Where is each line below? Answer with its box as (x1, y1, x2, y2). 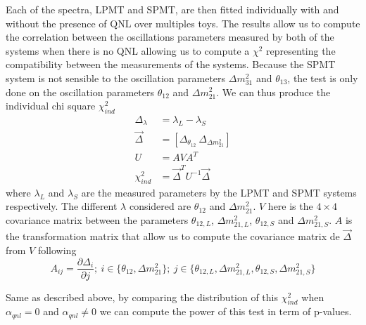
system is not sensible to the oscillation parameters (6, 70, 226, 85)
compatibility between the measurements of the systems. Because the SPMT (6, 57, 336, 72)
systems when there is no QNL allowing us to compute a (6, 43, 250, 58)
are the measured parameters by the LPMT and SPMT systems (81, 185, 357, 199)
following (37, 242, 77, 257)
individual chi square (6, 98, 96, 113)
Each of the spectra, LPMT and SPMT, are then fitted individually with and (6, 2, 339, 16)
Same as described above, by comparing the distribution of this (6, 289, 279, 304)
